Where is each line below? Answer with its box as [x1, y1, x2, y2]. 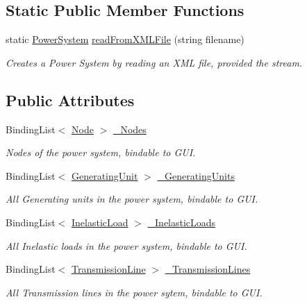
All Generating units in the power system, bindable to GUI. [6, 192, 258, 206]
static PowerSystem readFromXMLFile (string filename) [6, 32, 244, 47]
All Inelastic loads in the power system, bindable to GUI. [6, 238, 247, 253]
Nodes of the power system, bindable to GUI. [6, 145, 196, 160]
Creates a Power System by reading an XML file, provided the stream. [6, 55, 303, 69]
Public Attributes [6, 89, 135, 110]
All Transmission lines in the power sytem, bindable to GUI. [6, 285, 263, 299]
